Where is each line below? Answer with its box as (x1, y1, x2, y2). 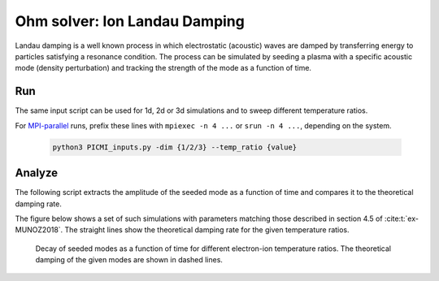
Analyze (15, 166, 59, 180)
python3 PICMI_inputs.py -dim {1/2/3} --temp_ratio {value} (52, 142, 298, 152)
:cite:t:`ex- (384, 214, 419, 223)
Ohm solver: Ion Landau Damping (15, 12, 246, 30)
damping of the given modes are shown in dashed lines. (35, 255, 224, 265)
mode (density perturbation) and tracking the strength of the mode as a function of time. (15, 63, 312, 73)
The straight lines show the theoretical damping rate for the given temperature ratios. (64, 225, 350, 235)
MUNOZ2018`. (15, 225, 63, 235)
